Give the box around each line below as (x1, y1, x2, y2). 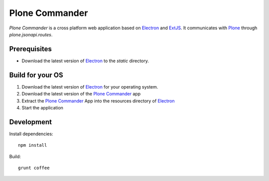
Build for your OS (9, 71, 63, 79)
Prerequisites (9, 45, 52, 53)
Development (9, 117, 52, 126)
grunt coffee (18, 165, 50, 171)
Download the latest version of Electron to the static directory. (21, 58, 149, 64)
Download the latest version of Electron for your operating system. (21, 84, 158, 90)
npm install (18, 142, 47, 148)
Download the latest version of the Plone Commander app (21, 91, 141, 97)
